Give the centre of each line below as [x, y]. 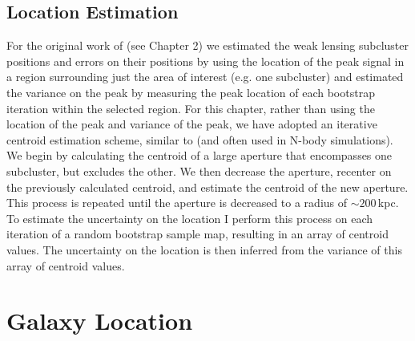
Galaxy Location [100, 321]
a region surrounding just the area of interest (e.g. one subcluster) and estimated [205, 77]
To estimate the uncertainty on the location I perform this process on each [189, 218]
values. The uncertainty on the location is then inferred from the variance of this [204, 249]
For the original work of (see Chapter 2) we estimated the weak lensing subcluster [208, 45]
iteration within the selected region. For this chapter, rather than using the [191, 108]
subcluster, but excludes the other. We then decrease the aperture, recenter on [199, 170]
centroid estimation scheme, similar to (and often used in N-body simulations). [200, 139]
